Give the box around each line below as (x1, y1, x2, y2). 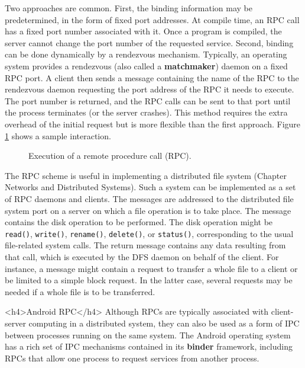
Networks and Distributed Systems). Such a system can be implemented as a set (5, 181, 296, 193)
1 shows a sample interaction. (5, 129, 111, 142)
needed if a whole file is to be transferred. (5, 285, 155, 297)
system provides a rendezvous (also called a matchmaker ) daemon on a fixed (5, 59, 288, 72)
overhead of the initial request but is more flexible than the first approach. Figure (5, 117, 301, 130)
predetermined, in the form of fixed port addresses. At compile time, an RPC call (5, 13, 300, 25)
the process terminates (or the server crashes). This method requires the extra (5, 106, 288, 119)
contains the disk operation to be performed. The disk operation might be (5, 216, 273, 228)
